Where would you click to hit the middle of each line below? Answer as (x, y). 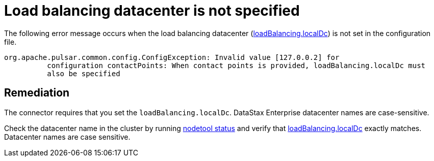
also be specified (84, 73)
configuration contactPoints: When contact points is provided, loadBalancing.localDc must (236, 65)
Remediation (37, 93)
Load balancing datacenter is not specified (152, 11)
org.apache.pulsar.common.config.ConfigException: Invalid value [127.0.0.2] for (172, 57)
